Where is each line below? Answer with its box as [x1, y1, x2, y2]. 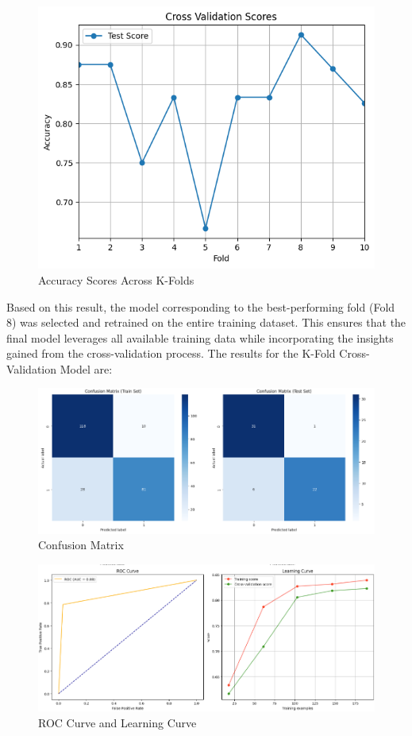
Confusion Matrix [38, 537, 124, 553]
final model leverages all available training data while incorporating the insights [6, 329, 394, 346]
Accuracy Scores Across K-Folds [38, 271, 194, 288]
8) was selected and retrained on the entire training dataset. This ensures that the [6, 314, 406, 331]
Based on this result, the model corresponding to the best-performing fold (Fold [6, 298, 395, 315]
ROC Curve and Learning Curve [38, 714, 197, 730]
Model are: [60, 360, 113, 377]
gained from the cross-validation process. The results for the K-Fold [6, 345, 336, 362]
